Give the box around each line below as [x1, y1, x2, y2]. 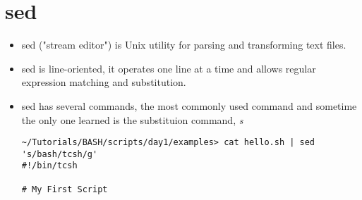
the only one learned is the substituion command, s [21, 112, 243, 127]
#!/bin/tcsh [21, 161, 78, 171]
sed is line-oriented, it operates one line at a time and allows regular [21, 61, 316, 75]
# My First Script [21, 184, 108, 194]
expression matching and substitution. [21, 75, 186, 89]
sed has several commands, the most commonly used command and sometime [21, 98, 357, 113]
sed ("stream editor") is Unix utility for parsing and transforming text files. [21, 37, 346, 52]
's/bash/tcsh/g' [21, 149, 98, 159]
